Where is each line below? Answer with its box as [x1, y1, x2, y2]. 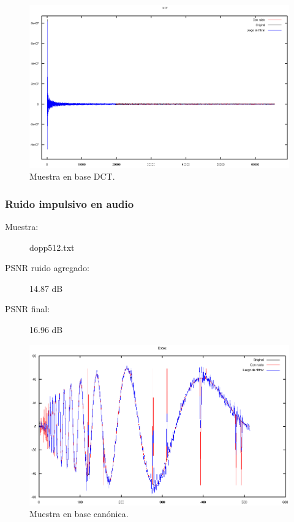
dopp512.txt [29, 240, 75, 253]
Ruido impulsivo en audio [5, 196, 134, 211]
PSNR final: [5, 302, 50, 315]
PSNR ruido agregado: [5, 261, 89, 274]
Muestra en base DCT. [29, 170, 115, 183]
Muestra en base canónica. [29, 507, 129, 520]
